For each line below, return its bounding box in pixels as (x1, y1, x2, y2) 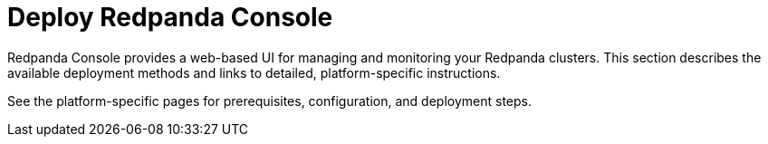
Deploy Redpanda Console (7, 2, 333, 33)
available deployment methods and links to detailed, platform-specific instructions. (7, 64, 501, 81)
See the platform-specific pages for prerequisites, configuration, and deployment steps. (7, 92, 532, 109)
